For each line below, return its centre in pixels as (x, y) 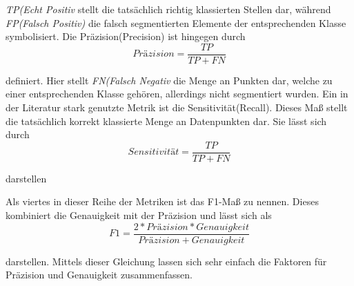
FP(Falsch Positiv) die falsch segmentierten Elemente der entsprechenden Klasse (176, 22)
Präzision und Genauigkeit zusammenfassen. (99, 275)
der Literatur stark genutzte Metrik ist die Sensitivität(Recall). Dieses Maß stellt (177, 107)
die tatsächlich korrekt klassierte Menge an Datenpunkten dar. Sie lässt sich (166, 121)
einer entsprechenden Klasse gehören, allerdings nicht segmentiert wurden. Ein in (177, 94)
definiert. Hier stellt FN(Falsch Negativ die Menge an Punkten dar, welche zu (169, 80)
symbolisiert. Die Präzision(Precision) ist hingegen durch (126, 36)
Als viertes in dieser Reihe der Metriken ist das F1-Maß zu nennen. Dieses (162, 201)
